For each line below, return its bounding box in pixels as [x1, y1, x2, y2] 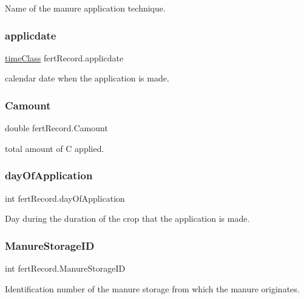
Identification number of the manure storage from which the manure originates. [5, 282, 300, 295]
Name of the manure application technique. [5, 2, 166, 14]
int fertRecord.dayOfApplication [5, 191, 125, 204]
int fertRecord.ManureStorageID [5, 262, 126, 275]
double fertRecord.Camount [5, 122, 108, 134]
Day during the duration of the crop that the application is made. [5, 212, 250, 225]
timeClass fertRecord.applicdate [5, 51, 124, 64]
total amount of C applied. [5, 142, 104, 154]
